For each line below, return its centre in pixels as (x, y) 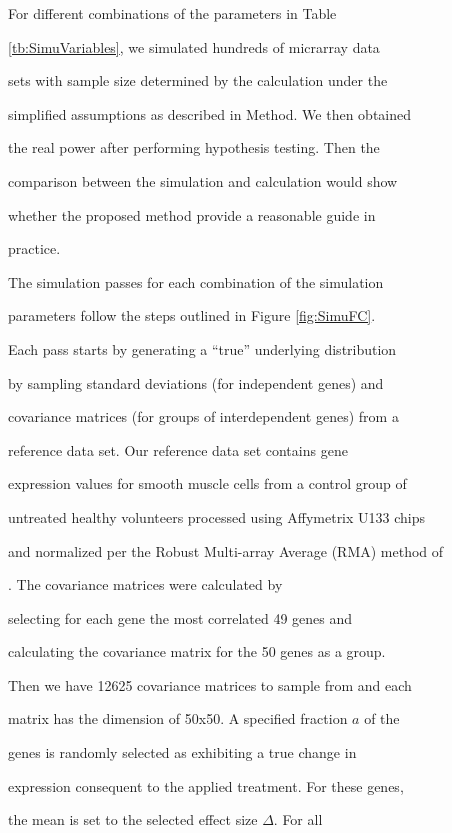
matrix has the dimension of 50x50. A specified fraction (178, 718)
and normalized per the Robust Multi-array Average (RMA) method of (226, 550)
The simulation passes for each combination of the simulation (196, 281)
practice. (34, 248)
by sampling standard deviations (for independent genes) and (196, 382)
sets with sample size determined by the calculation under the (198, 80)
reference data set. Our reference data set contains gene (178, 449)
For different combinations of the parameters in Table (172, 13)
